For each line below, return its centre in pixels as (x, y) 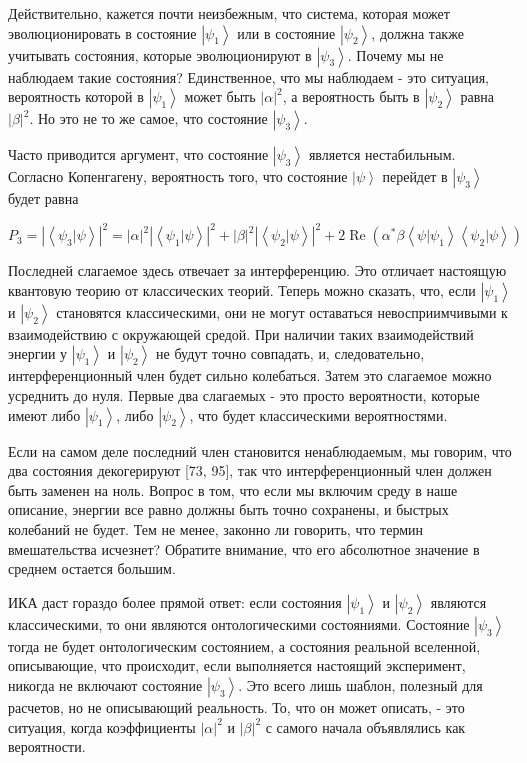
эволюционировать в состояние (102, 32)
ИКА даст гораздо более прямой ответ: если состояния (175, 601)
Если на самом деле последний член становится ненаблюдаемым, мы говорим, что (260, 450)
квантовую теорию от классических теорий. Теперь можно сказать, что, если (242, 289)
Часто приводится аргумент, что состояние (138, 154)
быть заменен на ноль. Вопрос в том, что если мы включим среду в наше (233, 489)
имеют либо (44, 414)
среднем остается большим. (92, 568)
